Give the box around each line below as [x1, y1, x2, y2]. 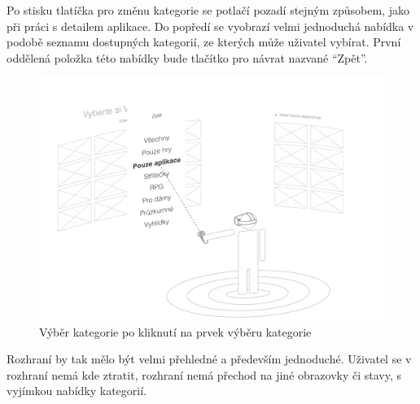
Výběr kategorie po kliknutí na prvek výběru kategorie [39, 323, 312, 340]
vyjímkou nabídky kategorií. [7, 382, 147, 399]
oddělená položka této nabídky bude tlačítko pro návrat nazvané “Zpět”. [7, 49, 368, 66]
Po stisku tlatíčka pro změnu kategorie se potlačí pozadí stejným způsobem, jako [7, 2, 409, 18]
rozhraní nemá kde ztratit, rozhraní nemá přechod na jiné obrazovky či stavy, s [7, 366, 401, 383]
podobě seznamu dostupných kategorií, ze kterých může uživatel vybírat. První [7, 33, 401, 50]
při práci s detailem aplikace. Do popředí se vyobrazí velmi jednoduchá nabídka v [7, 17, 414, 34]
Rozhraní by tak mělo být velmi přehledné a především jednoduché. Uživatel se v [7, 350, 412, 367]
